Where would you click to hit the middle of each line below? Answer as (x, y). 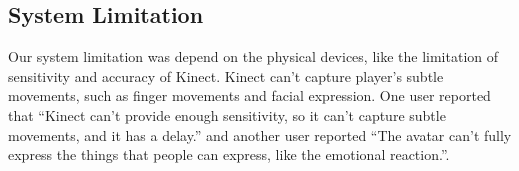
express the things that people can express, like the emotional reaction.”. (229, 154)
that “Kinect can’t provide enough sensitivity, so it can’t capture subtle (227, 114)
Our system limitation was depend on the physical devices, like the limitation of (253, 56)
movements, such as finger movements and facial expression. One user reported (249, 95)
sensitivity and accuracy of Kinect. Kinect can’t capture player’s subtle (226, 75)
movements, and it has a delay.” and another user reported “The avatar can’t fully (260, 134)
